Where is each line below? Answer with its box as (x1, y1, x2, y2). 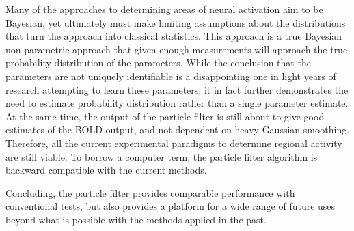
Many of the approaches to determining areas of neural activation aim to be (5, 2, 323, 16)
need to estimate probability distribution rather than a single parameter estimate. (5, 96, 349, 110)
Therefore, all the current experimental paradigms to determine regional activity (5, 135, 342, 150)
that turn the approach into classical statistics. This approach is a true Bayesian (5, 29, 342, 43)
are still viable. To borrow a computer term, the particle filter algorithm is (5, 149, 318, 163)
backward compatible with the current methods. (5, 163, 207, 177)
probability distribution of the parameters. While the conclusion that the (5, 55, 311, 70)
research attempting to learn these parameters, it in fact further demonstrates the (5, 82, 349, 96)
